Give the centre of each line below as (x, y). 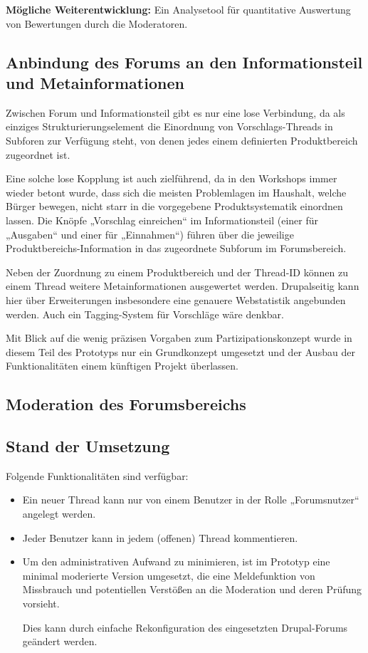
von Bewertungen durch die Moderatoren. (97, 23)
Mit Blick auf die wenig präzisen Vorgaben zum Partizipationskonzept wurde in (179, 338)
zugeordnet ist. (38, 154)
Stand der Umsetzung (88, 446)
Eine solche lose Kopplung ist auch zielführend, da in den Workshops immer (172, 178)
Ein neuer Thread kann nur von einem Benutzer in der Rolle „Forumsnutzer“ (191, 500)
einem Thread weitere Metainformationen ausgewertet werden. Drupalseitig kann (183, 286)
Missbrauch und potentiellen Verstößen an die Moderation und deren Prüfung (192, 589)
